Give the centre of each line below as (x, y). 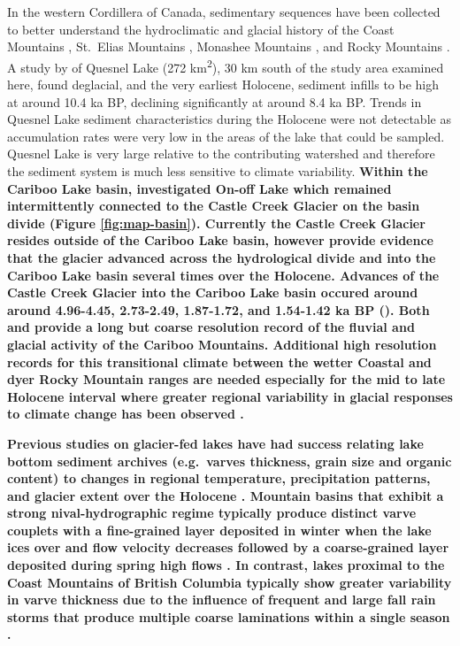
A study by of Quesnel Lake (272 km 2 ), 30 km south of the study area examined (226, 65)
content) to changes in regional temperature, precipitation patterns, (219, 478)
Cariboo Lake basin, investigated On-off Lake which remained (199, 188)
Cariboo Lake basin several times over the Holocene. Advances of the (223, 275)
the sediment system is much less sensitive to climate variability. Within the (218, 171)
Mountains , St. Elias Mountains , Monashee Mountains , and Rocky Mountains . (229, 46)
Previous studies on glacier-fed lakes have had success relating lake (215, 443)
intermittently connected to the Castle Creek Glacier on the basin (214, 206)
